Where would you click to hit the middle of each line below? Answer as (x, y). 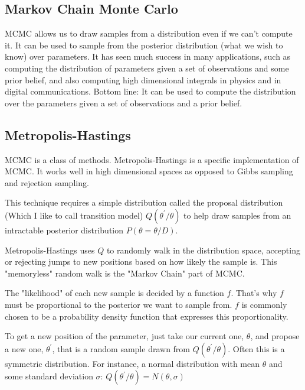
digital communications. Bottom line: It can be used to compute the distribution (150, 91)
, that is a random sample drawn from (121, 348)
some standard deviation (49, 376)
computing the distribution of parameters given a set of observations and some (147, 68)
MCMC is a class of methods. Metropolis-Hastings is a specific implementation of (152, 159)
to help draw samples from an (237, 215)
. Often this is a (256, 348)
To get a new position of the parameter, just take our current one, (124, 336)
